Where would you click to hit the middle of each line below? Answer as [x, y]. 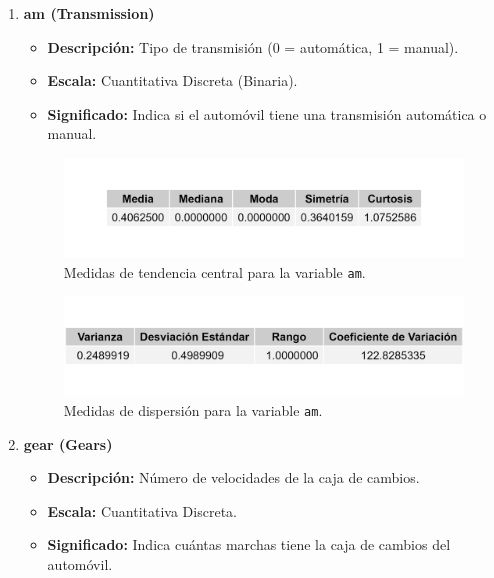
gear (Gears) [68, 443]
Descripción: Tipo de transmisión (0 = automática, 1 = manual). [253, 46]
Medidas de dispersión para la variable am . [193, 409]
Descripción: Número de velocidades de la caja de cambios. [233, 477]
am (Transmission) [89, 13]
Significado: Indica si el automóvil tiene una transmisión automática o [267, 113]
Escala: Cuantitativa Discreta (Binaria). [172, 80]
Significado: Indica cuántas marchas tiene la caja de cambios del [249, 544]
